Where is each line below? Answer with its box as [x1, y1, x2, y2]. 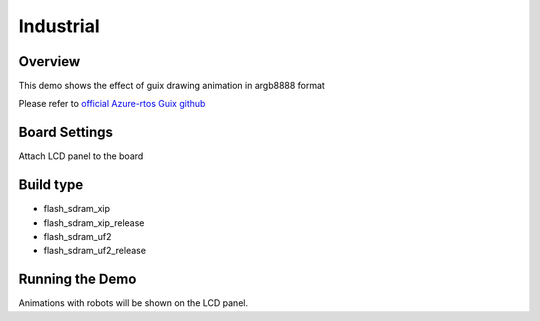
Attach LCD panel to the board [18, 150, 144, 162]
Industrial [18, 15, 100, 37]
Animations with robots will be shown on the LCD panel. [18, 297, 249, 309]
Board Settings [18, 124, 114, 141]
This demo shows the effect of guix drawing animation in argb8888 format [18, 80, 325, 92]
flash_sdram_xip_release [43, 216, 145, 229]
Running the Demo [18, 271, 137, 288]
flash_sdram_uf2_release [43, 245, 147, 257]
